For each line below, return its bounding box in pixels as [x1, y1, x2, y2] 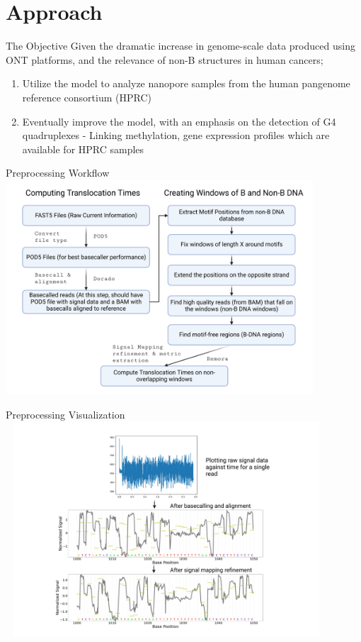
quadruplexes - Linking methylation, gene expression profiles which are [22, 128, 330, 143]
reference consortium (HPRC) [22, 89, 151, 104]
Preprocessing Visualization [6, 406, 125, 421]
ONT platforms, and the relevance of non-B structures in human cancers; [6, 52, 323, 67]
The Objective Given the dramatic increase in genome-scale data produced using [6, 38, 355, 53]
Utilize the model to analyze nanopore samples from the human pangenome [22, 76, 350, 91]
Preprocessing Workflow [6, 165, 110, 180]
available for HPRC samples [22, 141, 144, 156]
